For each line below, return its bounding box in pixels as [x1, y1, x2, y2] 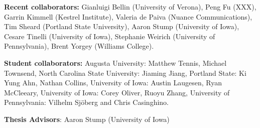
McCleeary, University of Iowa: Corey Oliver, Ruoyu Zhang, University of [4, 87, 230, 97]
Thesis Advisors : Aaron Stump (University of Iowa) [4, 113, 170, 124]
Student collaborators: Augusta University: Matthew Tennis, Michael [4, 57, 227, 68]
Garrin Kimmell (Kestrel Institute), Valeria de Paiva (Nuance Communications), [4, 11, 252, 22]
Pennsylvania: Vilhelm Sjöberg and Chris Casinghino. [4, 97, 169, 107]
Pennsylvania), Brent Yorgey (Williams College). [4, 41, 154, 51]
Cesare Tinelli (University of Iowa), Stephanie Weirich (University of [4, 31, 215, 41]
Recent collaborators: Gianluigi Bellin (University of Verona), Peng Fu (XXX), [4, 2, 256, 12]
